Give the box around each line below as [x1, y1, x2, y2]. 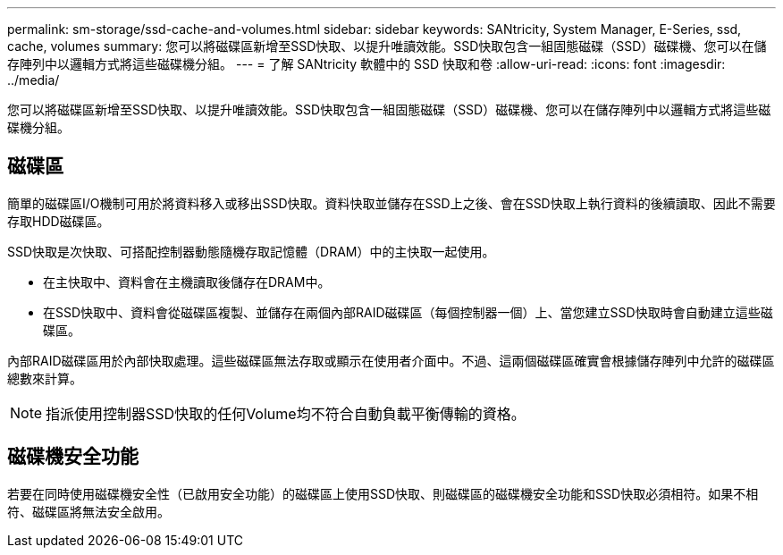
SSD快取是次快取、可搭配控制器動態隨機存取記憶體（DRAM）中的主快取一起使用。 [7, 243, 495, 259]
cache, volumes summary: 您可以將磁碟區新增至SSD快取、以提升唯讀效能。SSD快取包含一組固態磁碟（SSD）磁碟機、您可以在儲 [7, 38, 767, 54]
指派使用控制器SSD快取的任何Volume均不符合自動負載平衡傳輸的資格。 [46, 404, 526, 423]
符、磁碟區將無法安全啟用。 [7, 503, 170, 519]
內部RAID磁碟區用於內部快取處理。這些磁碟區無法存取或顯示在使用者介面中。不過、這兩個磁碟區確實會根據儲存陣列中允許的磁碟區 [7, 352, 775, 368]
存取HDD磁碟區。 [7, 213, 110, 229]
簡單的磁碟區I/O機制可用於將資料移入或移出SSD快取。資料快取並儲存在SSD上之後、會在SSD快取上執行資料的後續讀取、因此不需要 [7, 195, 776, 211]
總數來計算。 [7, 370, 82, 386]
